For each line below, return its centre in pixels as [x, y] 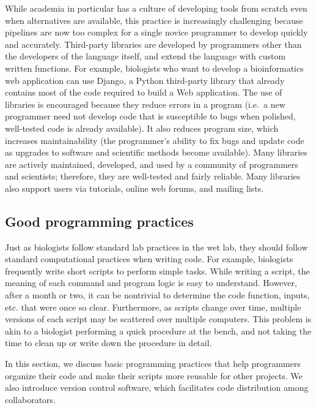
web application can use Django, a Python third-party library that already [145, 80]
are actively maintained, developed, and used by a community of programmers [152, 164]
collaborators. [31, 399]
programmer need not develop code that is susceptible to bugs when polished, [150, 116]
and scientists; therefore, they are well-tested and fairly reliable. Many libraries [153, 176]
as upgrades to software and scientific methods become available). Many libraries [156, 152]
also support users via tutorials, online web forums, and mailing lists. [134, 188]
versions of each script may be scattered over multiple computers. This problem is [158, 319]
